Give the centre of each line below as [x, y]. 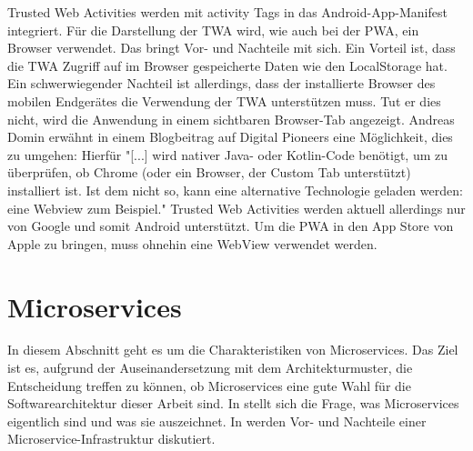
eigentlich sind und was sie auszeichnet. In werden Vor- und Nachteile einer [217, 421]
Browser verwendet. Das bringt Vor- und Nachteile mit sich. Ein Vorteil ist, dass [231, 48]
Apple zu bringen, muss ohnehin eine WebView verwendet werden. [192, 243]
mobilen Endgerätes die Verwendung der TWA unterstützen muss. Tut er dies [224, 100]
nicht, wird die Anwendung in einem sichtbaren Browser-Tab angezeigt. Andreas [231, 119]
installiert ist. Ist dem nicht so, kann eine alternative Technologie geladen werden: [235, 190]
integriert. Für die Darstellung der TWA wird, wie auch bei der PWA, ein [213, 30]
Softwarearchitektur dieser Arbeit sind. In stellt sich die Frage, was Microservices [233, 403]
